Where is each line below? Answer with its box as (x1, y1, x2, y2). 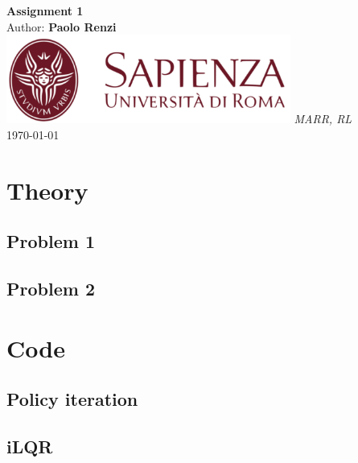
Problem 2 (6, 276, 95, 301)
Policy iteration (6, 387, 138, 411)
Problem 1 (6, 229, 95, 254)
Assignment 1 (6, 2, 84, 19)
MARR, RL (294, 110, 352, 127)
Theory (6, 173, 88, 206)
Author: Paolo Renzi (6, 18, 117, 35)
